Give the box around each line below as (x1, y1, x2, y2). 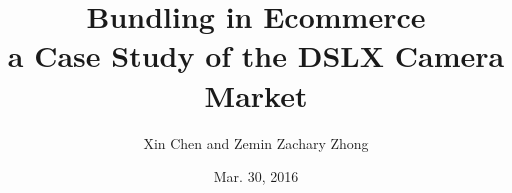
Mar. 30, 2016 (213, 166, 299, 187)
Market (204, 74, 308, 115)
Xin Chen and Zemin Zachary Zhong (143, 132, 369, 153)
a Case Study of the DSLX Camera (7, 35, 505, 76)
